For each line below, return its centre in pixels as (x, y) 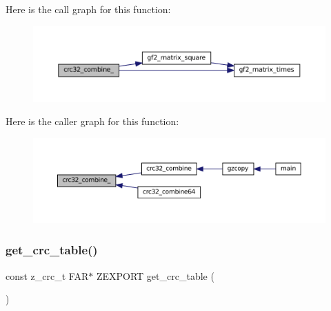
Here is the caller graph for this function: (92, 121)
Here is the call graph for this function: (88, 9)
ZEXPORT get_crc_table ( (155, 275)
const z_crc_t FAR (47, 275)
